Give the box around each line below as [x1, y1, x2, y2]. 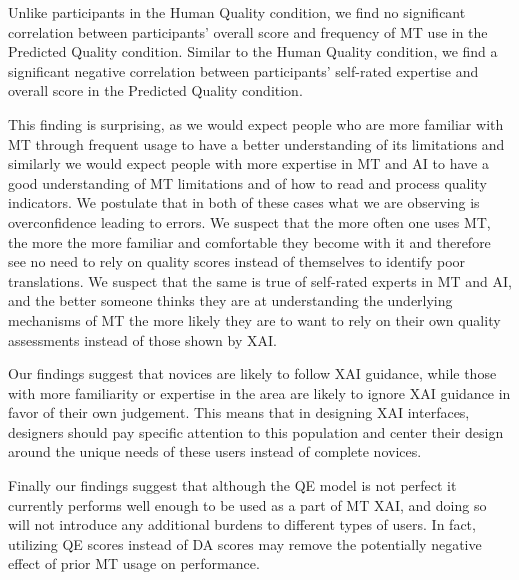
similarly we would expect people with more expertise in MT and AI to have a [8, 153, 489, 174]
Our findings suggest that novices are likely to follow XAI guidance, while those [8, 363, 497, 384]
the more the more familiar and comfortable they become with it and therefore [8, 231, 491, 252]
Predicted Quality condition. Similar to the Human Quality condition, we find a [8, 41, 498, 62]
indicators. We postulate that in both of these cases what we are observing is [8, 192, 480, 213]
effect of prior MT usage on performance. [8, 553, 260, 574]
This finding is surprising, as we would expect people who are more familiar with [8, 113, 504, 134]
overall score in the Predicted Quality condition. [8, 80, 303, 101]
